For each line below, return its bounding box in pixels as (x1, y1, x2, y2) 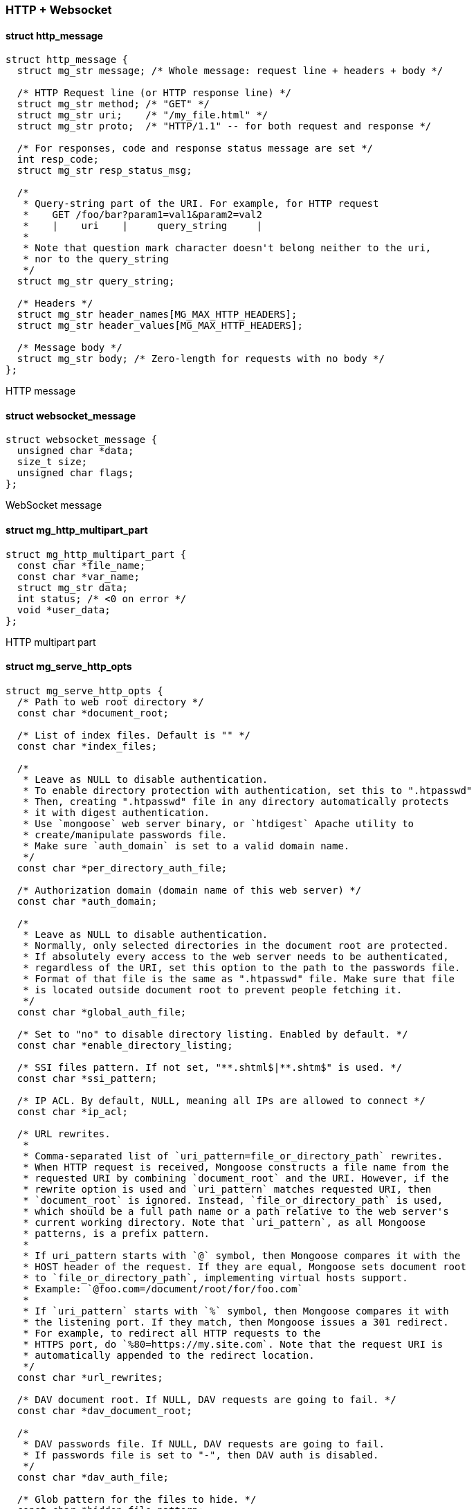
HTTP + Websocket (6, 3, 112, 17)
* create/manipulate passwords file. (23, 829, 228, 840)
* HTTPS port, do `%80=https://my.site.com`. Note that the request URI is (23, 1338, 443, 1350)
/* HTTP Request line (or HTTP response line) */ (17, 87, 292, 99)
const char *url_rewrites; (17, 1371, 163, 1383)
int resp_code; (17, 154, 99, 165)
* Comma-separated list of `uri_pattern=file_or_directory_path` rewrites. (23, 1150, 443, 1162)
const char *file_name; (17, 559, 146, 571)
